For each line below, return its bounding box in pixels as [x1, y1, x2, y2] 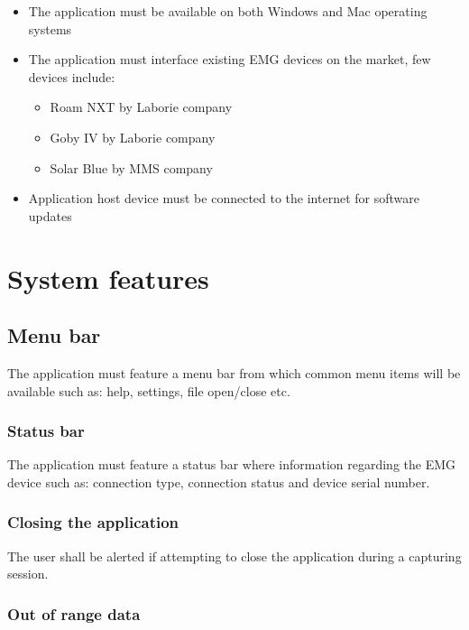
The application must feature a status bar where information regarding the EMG [7, 455, 456, 474]
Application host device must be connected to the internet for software [28, 189, 419, 208]
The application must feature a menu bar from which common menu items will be [7, 363, 461, 382]
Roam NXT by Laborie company [50, 97, 233, 116]
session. [7, 564, 49, 583]
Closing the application [7, 511, 179, 533]
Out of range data [7, 602, 141, 625]
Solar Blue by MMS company [50, 158, 213, 177]
